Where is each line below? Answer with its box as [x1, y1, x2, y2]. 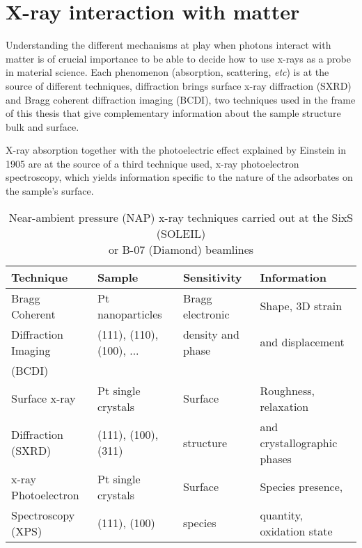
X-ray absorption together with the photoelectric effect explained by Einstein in [6, 143, 346, 157]
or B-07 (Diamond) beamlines [108, 241, 254, 257]
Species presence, [260, 478, 343, 495]
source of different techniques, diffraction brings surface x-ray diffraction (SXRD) [6, 78, 352, 92]
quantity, [260, 506, 304, 523]
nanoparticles [97, 305, 162, 322]
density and [182, 325, 239, 342]
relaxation [260, 398, 309, 414]
